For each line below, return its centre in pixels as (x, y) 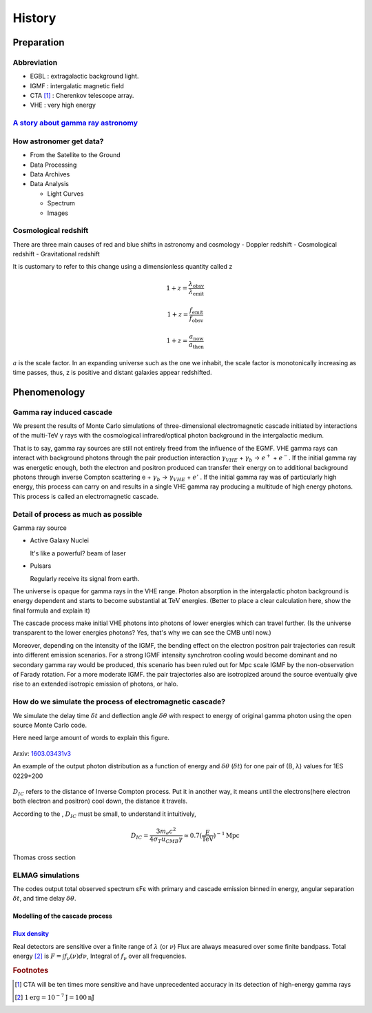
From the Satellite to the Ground (75, 155)
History (34, 18)
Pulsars (41, 566)
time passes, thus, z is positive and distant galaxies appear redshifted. (113, 372)
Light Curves (65, 194)
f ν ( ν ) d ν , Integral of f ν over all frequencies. (125, 956)
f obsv (196, 319)
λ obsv (196, 285)
